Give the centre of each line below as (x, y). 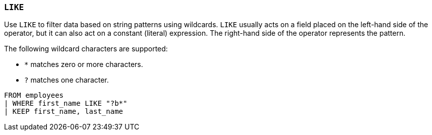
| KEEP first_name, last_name (64, 112)
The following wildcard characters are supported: (86, 49)
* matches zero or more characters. (84, 64)
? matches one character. (67, 80)
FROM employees (34, 95)
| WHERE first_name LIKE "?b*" (66, 104)
